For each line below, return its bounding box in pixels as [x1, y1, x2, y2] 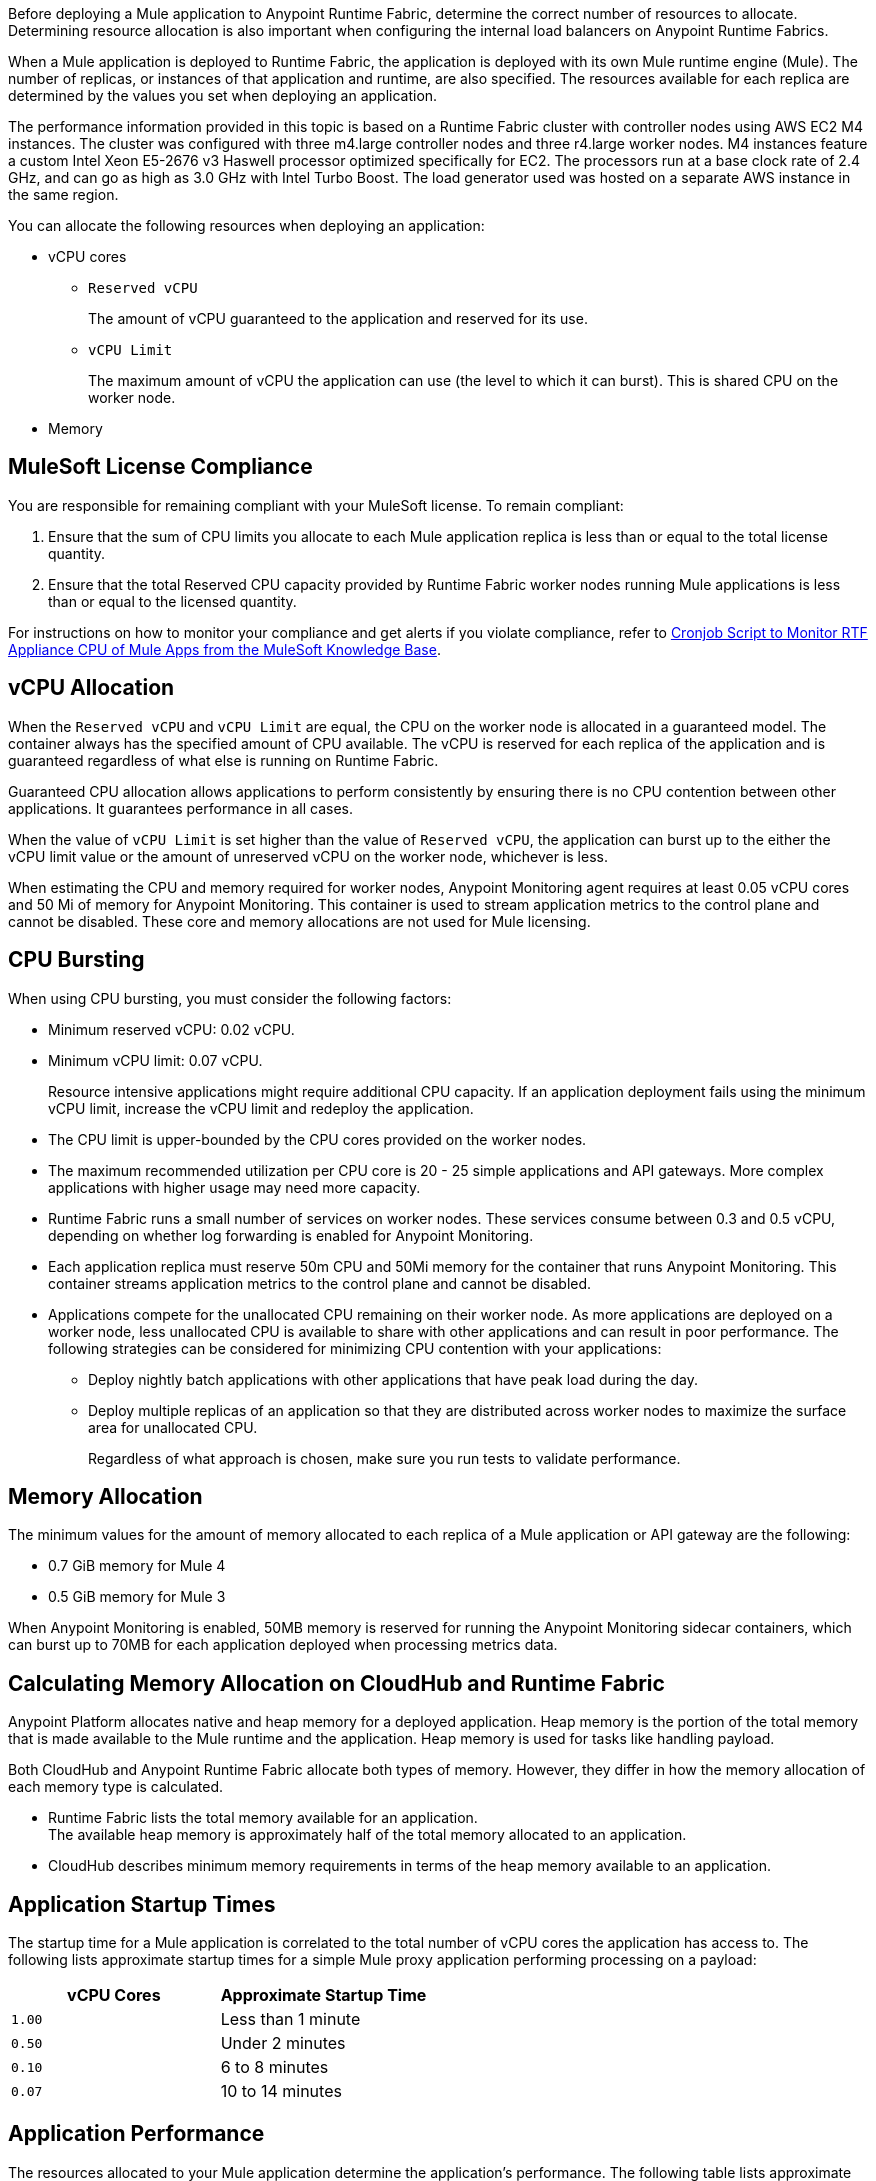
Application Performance [8, 2121, 265, 2147]
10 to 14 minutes [220, 2081, 342, 2102]
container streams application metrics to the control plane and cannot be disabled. [48, 1274, 592, 1292]
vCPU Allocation [8, 675, 175, 701]
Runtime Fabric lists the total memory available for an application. [48, 1809, 478, 1827]
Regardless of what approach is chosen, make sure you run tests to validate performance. [88, 1449, 681, 1467]
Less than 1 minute [220, 2009, 361, 2030]
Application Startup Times [8, 1891, 276, 1917]
